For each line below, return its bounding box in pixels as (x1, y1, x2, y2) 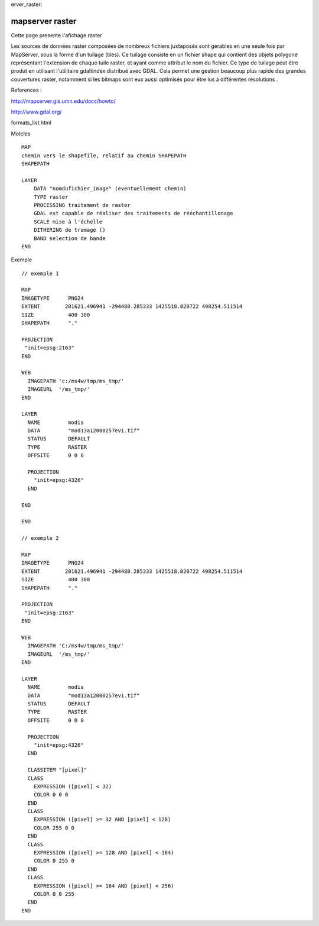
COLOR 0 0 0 (33, 791, 69, 798)
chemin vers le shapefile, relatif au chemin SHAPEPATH (21, 152, 187, 159)
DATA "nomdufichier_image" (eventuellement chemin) (33, 185, 187, 192)
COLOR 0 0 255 (33, 891, 75, 897)
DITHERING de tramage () (33, 226, 106, 234)
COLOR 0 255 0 (33, 857, 75, 865)
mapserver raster (11, 16, 77, 26)
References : (11, 86, 42, 94)
